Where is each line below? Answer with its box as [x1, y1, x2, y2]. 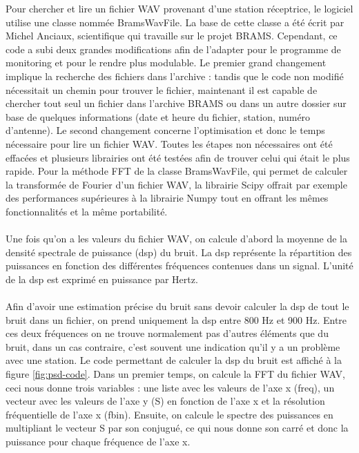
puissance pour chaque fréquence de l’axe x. [6, 434, 191, 448]
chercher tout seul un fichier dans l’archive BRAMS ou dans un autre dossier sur [6, 96, 347, 110]
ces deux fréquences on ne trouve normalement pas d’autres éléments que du [6, 326, 329, 340]
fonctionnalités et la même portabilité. [6, 204, 168, 218]
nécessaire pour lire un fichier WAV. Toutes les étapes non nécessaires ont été [6, 136, 333, 151]
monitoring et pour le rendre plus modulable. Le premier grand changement [6, 55, 327, 70]
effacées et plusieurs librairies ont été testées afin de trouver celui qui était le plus [6, 150, 350, 164]
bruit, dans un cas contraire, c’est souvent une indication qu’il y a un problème [6, 339, 340, 354]
